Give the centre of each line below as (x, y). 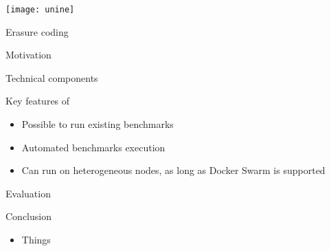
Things (36, 239)
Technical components (52, 77)
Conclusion (28, 216)
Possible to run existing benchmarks (98, 124)
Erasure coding (37, 31)
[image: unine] (40, 10)
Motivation (28, 55)
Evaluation (28, 193)
